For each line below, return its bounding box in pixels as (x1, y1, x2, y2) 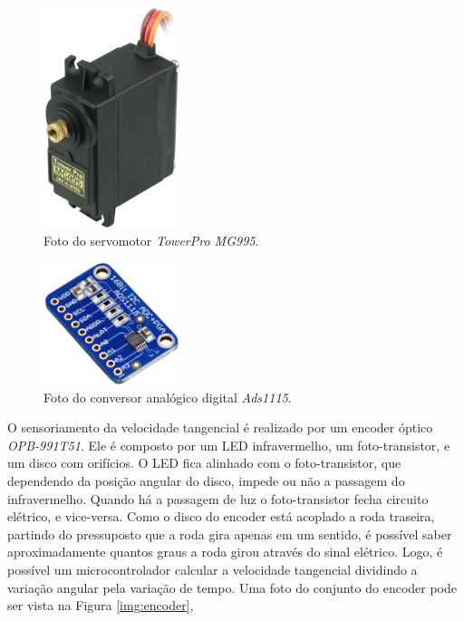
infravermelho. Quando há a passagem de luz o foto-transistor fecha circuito (7, 489, 429, 508)
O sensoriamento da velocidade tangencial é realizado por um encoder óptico (7, 418, 433, 437)
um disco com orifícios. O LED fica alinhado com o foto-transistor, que (7, 453, 401, 472)
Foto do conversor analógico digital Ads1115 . (43, 387, 292, 406)
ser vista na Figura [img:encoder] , (7, 596, 194, 615)
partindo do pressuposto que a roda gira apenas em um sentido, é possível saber (7, 524, 452, 543)
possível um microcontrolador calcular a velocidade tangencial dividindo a (7, 560, 418, 579)
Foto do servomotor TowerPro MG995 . (43, 231, 259, 250)
